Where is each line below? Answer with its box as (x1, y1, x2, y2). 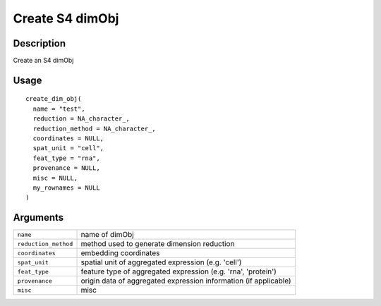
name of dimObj (80, 230, 134, 240)
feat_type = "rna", (32, 154, 100, 162)
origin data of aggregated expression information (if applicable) (80, 276, 292, 286)
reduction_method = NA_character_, (32, 124, 157, 133)
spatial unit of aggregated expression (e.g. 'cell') (80, 257, 242, 267)
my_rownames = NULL (32, 183, 100, 192)
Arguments (13, 212, 64, 224)
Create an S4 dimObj (13, 56, 74, 65)
